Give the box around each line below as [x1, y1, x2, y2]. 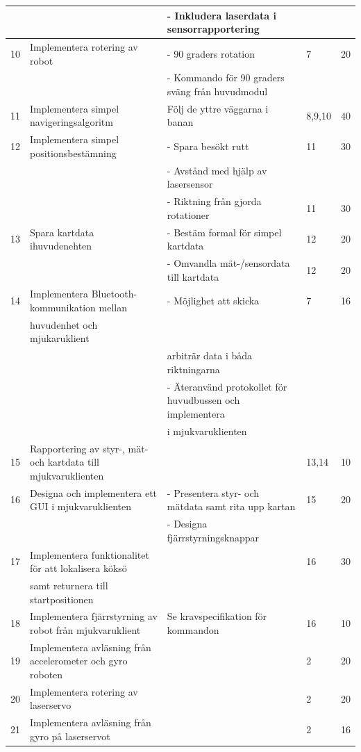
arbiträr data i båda [167, 348, 253, 363]
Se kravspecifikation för [167, 609, 267, 623]
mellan [99, 300, 128, 315]
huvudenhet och [30, 317, 98, 332]
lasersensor [167, 177, 213, 191]
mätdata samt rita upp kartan [167, 499, 296, 514]
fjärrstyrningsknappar [167, 530, 260, 544]
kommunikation [30, 300, 96, 315]
